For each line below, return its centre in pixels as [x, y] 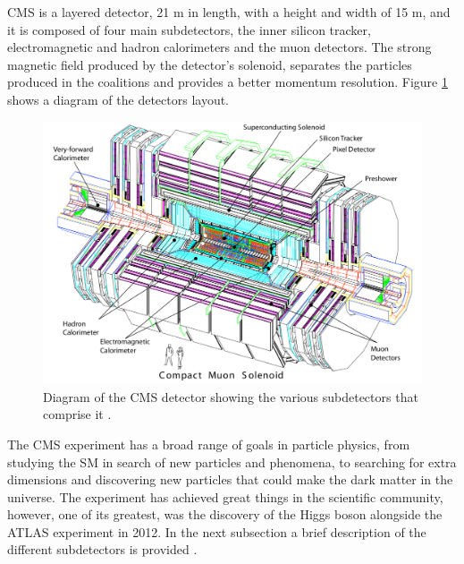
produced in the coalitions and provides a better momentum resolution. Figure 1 [228, 82]
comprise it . [77, 414]
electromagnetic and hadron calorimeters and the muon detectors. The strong [219, 47]
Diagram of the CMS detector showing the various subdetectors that [231, 396]
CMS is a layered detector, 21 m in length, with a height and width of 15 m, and [229, 12]
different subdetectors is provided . [102, 549]
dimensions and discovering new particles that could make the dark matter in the [230, 479]
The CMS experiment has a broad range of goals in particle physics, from [209, 444]
